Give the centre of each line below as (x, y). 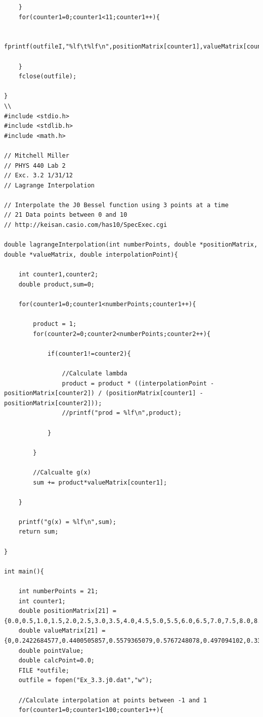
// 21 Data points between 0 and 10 (66, 215)
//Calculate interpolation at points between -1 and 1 (113, 700)
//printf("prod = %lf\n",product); (122, 413)
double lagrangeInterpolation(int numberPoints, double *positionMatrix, (131, 245)
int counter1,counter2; (58, 275)
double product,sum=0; (56, 284)
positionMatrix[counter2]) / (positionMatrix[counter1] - (104, 393)
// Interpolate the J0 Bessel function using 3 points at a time (116, 205)
